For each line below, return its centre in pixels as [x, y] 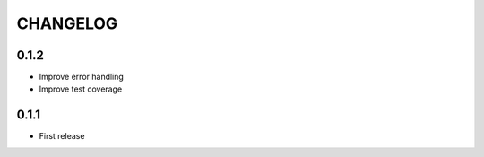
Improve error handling [82, 77]
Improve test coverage [81, 89]
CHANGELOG [67, 23]
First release [62, 136]
